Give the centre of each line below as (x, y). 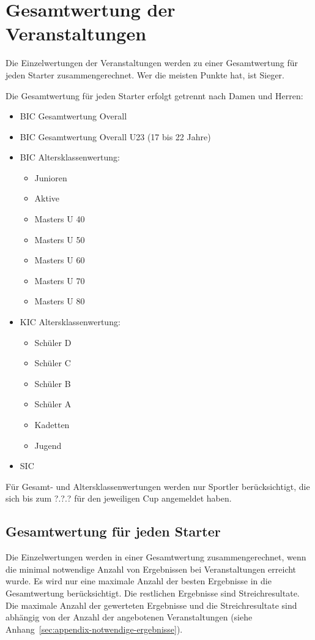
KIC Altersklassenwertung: (70, 322)
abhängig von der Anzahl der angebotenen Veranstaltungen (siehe (129, 617)
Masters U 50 (60, 239)
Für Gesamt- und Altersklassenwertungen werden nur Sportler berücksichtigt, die (158, 486)
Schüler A (53, 404)
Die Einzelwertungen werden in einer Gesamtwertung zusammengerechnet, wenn (156, 557)
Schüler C (53, 363)
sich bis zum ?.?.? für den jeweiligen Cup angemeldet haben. (119, 498)
